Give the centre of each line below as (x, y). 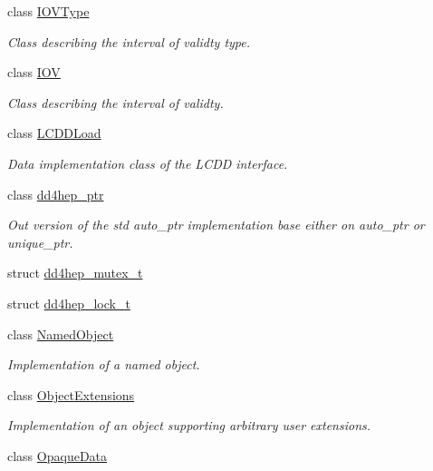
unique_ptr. (40, 242)
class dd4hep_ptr (56, 194)
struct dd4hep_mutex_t (75, 273)
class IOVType (48, 11)
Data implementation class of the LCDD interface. (148, 163)
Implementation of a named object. (104, 364)
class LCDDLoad (54, 133)
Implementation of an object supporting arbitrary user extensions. (189, 425)
